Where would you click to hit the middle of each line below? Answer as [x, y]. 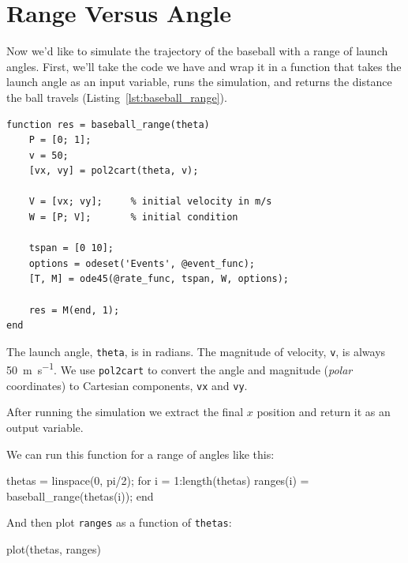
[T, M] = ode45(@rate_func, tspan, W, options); [159, 279]
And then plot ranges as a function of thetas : [119, 522]
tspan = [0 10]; [71, 248]
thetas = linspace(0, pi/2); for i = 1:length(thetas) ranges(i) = [158, 480]
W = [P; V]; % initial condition [133, 218]
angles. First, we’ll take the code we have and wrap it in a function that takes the [204, 66]
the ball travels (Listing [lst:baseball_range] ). [117, 97]
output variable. [45, 428]
